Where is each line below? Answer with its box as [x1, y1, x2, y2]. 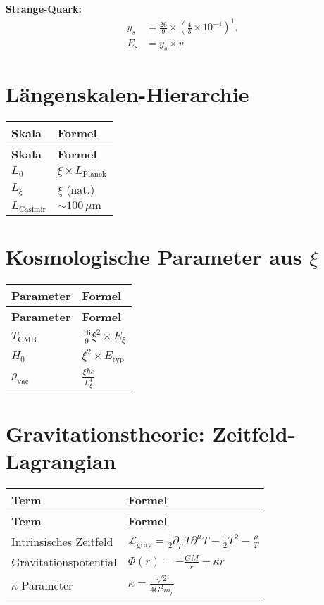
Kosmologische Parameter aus [6, 242, 302, 271]
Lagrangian [6, 447, 116, 475]
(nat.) [66, 181, 95, 198]
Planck [82, 170, 106, 179]
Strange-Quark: [6, 1, 82, 15]
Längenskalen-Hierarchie [6, 80, 249, 108]
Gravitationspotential [11, 554, 117, 570]
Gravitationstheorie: [6, 419, 205, 448]
